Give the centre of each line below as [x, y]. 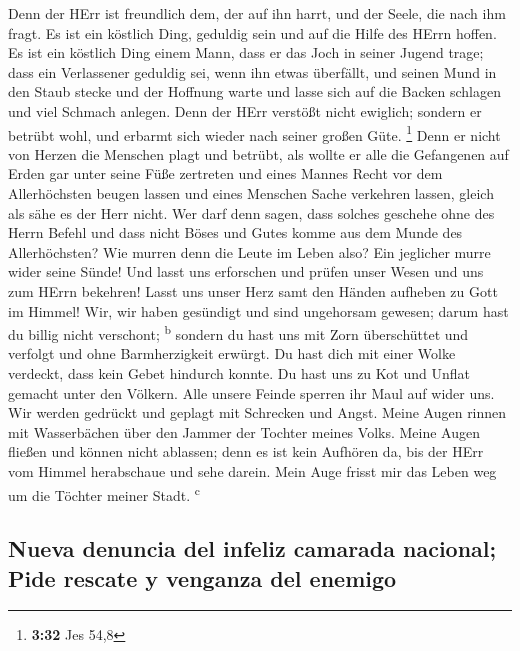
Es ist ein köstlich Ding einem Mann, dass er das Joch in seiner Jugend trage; [246, 52]
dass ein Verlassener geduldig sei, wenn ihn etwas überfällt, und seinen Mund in [252, 71]
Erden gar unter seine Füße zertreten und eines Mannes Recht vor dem [225, 173]
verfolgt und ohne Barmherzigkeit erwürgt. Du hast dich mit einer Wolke [232, 353]
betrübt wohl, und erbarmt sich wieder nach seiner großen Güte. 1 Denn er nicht [254, 133]
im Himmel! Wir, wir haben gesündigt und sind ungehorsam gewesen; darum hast [258, 310]
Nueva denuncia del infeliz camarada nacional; [252, 548]
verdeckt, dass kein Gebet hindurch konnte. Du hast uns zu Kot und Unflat [239, 373]
